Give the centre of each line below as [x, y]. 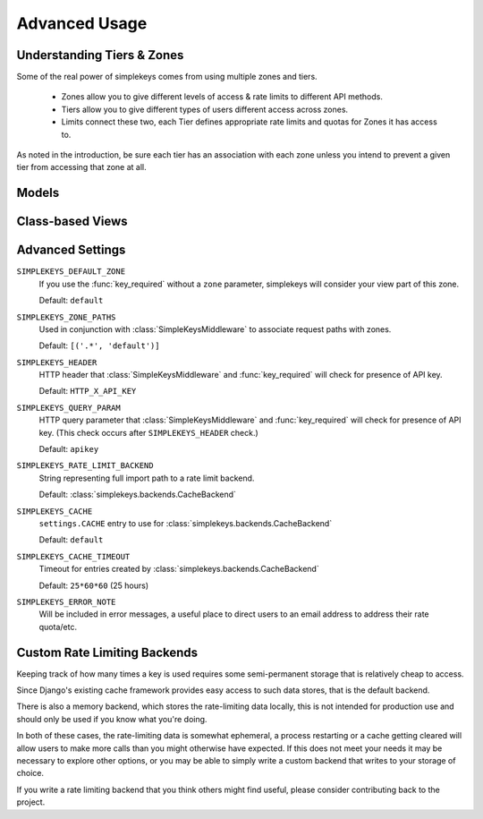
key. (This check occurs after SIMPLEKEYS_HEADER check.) [148, 432]
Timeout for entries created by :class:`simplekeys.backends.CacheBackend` [179, 569]
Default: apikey [69, 449]
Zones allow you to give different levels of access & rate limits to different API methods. [222, 97]
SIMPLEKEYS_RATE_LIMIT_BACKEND [85, 466]
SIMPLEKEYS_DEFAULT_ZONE [71, 272]
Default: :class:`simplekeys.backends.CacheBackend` [138, 495]
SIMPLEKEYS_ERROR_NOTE [66, 601]
